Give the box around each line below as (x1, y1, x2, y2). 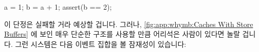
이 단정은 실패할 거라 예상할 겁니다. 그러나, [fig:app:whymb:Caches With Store (4, 18, 253, 29)
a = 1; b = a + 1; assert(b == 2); (4, 2, 112, 12)
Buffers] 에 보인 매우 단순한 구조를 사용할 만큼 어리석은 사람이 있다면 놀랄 (4, 29, 240, 39)
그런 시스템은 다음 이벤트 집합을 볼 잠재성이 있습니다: (15, 38, 187, 49)
